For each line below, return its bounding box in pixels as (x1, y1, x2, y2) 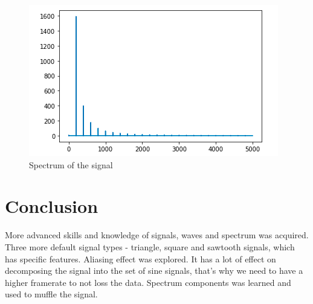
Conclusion (5, 194, 98, 218)
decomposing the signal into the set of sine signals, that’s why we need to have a (5, 264, 303, 277)
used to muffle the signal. (5, 288, 98, 300)
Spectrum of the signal (29, 158, 113, 171)
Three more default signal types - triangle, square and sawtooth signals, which (5, 240, 295, 253)
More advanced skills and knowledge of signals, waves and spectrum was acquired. (5, 229, 309, 241)
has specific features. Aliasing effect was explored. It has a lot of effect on (5, 252, 276, 265)
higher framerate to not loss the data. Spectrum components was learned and (5, 276, 291, 288)
